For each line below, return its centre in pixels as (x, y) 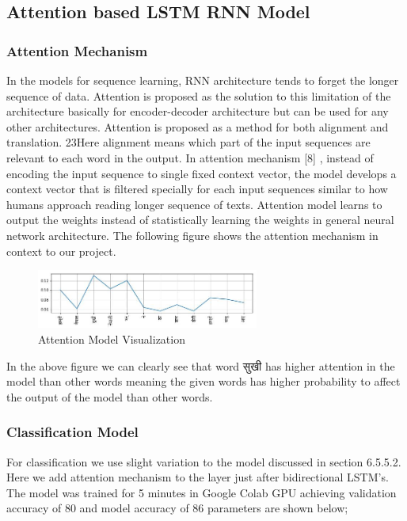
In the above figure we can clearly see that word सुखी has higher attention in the (201, 365)
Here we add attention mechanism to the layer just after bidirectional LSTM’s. (198, 477)
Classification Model (72, 432)
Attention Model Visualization (112, 339)
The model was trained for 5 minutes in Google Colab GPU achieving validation (202, 492)
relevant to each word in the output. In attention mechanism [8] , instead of (190, 157)
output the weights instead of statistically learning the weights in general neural (200, 220)
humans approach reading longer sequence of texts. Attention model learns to (194, 204)
